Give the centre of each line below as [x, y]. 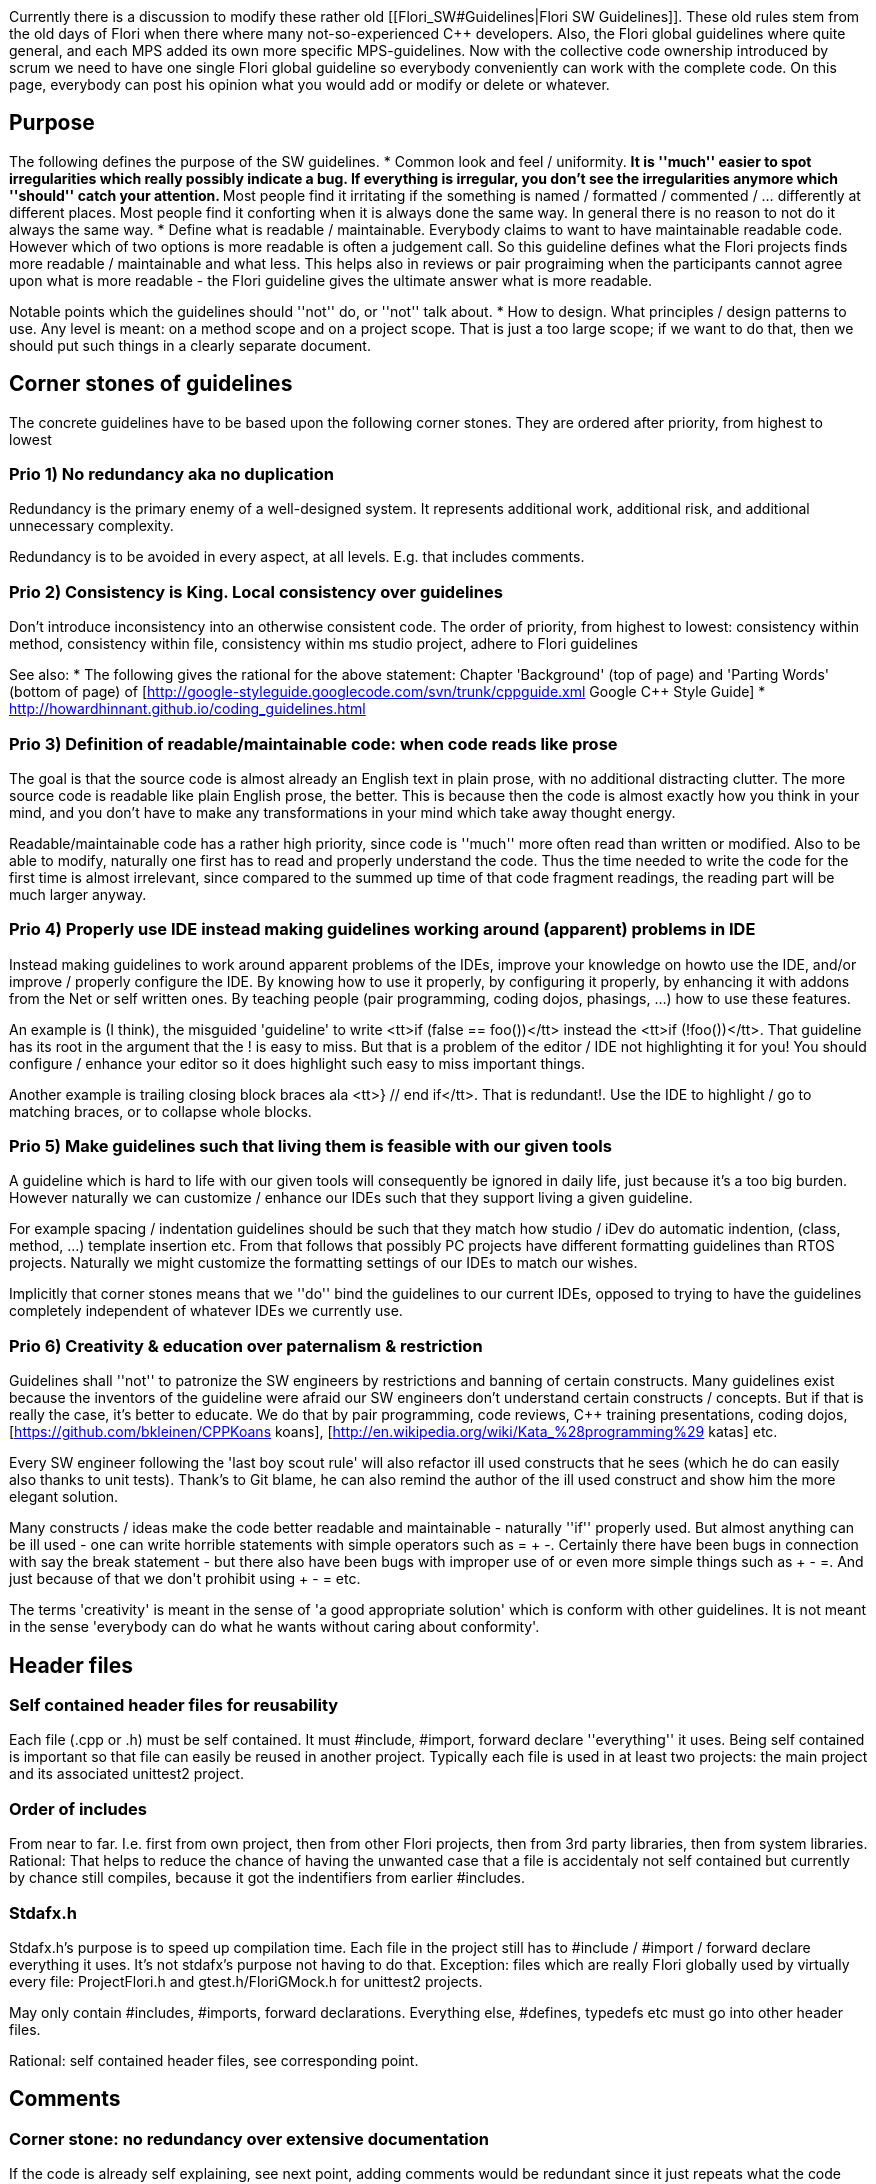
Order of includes [78, 1808]
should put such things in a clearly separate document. [190, 345]
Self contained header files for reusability [174, 1705]
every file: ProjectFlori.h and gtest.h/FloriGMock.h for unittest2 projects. [246, 1981]
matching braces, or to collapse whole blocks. [160, 1111]
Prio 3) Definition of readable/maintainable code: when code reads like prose [313, 743]
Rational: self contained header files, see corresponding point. [214, 2060]
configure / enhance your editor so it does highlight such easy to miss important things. [297, 1063]
